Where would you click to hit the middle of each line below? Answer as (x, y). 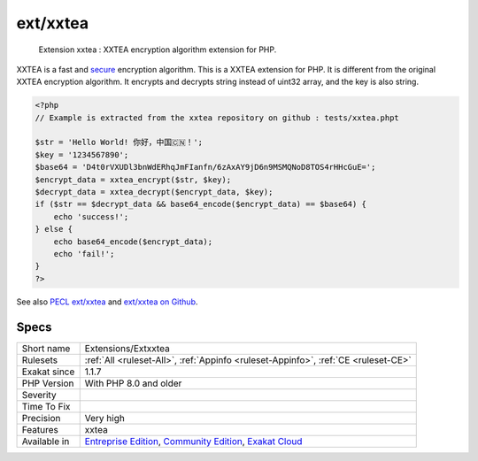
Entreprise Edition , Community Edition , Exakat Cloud (193, 441)
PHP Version (48, 383)
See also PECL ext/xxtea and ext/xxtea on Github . (107, 302)
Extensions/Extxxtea (127, 348)
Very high (105, 418)
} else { (54, 229)
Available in (46, 441)
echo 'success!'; (91, 216)
